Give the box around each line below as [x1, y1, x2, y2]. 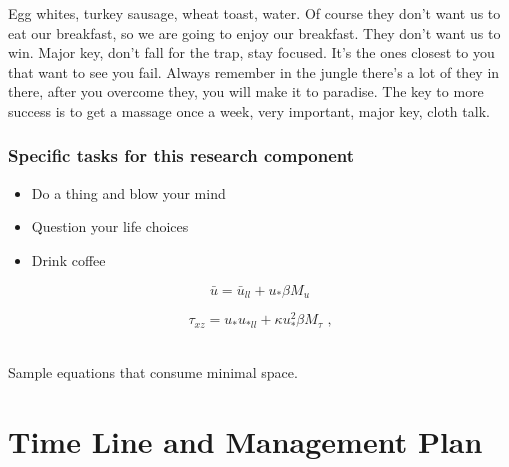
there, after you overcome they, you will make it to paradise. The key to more [8, 81, 484, 102]
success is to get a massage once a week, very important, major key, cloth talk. [8, 100, 490, 121]
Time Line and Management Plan [8, 420, 483, 461]
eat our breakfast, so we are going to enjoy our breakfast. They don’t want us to [8, 22, 501, 43]
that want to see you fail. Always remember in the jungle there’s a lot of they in [8, 61, 500, 82]
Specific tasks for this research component [8, 143, 355, 168]
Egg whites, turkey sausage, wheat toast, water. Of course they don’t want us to [8, 3, 501, 23]
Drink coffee [31, 249, 106, 270]
